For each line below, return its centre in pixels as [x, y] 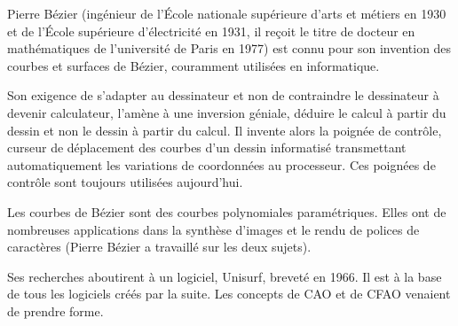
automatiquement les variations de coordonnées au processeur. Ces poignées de [221, 164]
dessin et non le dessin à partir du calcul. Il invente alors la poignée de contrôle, [225, 130]
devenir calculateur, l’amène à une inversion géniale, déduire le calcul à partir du [227, 112]
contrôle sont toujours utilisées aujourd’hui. [125, 182]
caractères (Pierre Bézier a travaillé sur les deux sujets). [159, 247]
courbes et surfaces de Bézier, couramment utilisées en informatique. [193, 65]
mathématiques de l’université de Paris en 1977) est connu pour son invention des [229, 48]
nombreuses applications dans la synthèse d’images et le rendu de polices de [213, 229]
